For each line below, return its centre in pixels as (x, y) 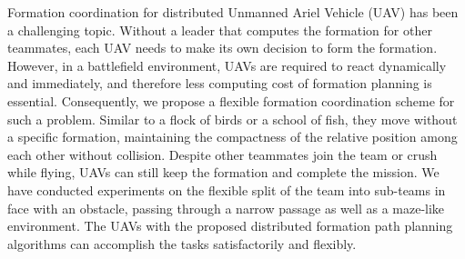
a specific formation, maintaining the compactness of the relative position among (232, 137)
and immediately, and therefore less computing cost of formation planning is (220, 83)
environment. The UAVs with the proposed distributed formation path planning (230, 226)
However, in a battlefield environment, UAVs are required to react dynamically (227, 65)
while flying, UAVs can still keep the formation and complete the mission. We (223, 172)
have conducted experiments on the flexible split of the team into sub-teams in (227, 189)
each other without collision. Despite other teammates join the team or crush (222, 154)
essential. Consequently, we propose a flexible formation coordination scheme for (231, 100)
